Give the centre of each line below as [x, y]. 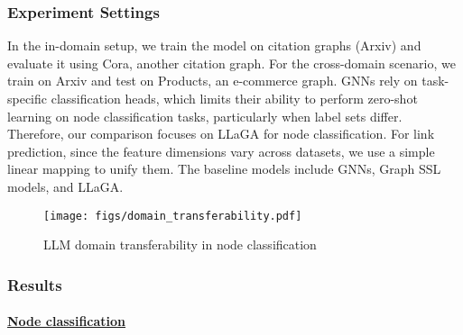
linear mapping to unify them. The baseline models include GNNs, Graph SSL [224, 169]
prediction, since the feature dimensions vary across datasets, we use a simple [221, 151]
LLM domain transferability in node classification [180, 244]
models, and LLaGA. [65, 186]
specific [28, 98]
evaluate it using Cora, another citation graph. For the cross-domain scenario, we [231, 63]
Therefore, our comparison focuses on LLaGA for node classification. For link [221, 134]
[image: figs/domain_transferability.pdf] [173, 216]
